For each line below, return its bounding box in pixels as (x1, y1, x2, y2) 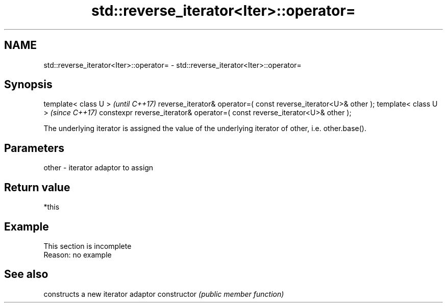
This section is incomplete (43, 241, 132, 250)
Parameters (4, 141, 64, 155)
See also (4, 268, 48, 281)
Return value (4, 181, 70, 194)
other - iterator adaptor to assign (43, 163, 154, 172)
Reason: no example (43, 250, 112, 259)
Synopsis (4, 78, 53, 91)
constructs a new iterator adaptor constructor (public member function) (43, 289, 284, 298)
